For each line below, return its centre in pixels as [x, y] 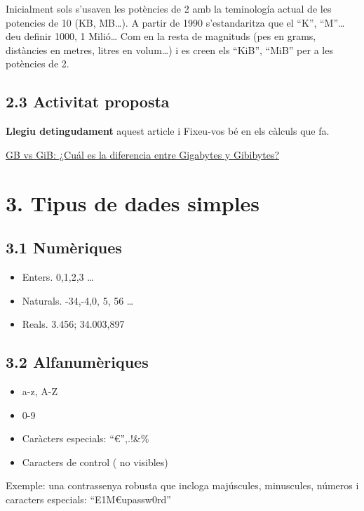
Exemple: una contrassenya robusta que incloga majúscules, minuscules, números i [182, 485]
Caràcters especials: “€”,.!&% [86, 438]
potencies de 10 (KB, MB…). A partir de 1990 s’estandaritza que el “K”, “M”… [175, 22]
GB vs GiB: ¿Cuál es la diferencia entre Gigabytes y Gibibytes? [143, 154]
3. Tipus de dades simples [133, 203]
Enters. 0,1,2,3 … [58, 276]
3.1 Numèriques [64, 247]
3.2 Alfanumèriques [77, 362]
